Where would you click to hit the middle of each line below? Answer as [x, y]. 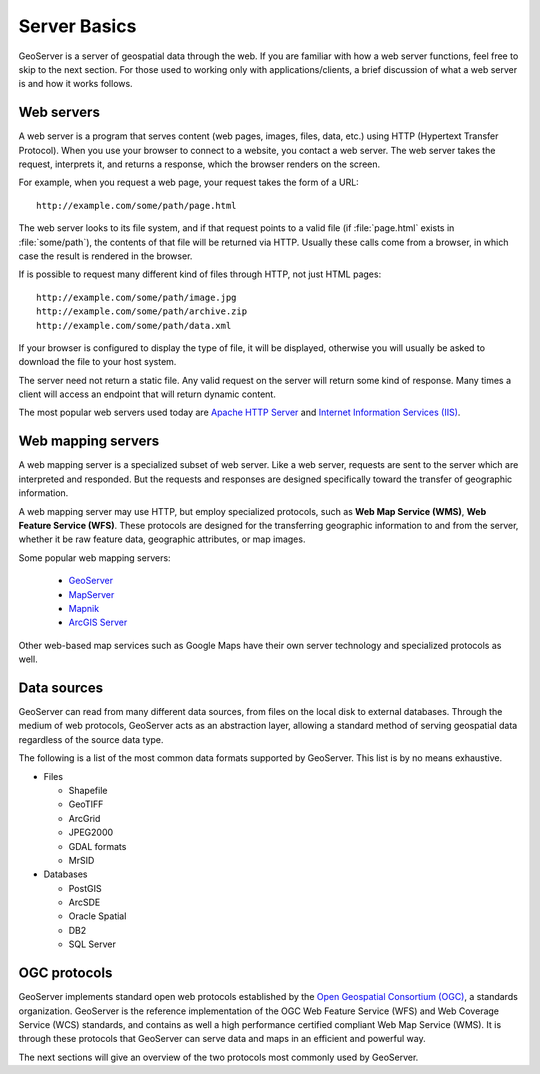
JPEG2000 [91, 832]
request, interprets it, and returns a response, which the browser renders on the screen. [199, 164]
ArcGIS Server [98, 622]
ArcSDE [84, 902]
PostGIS [85, 888]
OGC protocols [65, 973]
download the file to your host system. [97, 362]
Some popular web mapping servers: [94, 557]
